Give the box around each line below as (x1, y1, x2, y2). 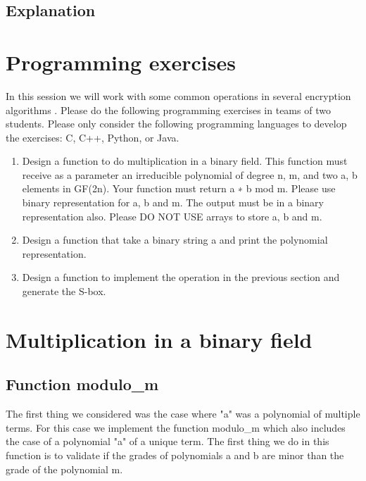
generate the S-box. (22, 284, 106, 299)
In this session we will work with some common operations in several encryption (6, 88, 351, 103)
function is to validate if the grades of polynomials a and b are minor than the (6, 447, 344, 462)
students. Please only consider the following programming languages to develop (6, 116, 347, 131)
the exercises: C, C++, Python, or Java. (6, 130, 179, 144)
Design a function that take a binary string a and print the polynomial (22, 232, 328, 247)
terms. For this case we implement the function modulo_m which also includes (6, 420, 346, 435)
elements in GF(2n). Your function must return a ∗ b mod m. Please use (22, 181, 336, 196)
